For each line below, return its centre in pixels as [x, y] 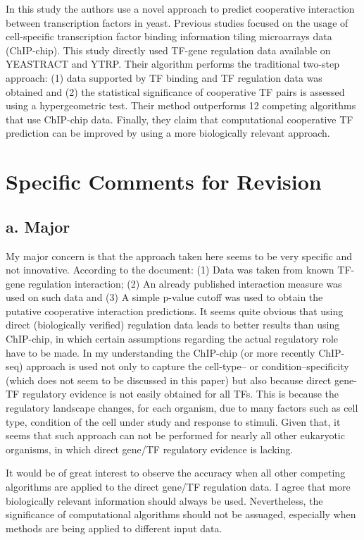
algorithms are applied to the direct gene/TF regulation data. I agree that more [178, 487]
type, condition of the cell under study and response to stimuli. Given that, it [173, 421]
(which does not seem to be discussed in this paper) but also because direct [169, 380]
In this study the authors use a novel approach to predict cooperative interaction [180, 8]
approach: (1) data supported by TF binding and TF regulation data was [164, 77]
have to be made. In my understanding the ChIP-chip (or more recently [161, 352]
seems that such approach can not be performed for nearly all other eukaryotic [175, 435]
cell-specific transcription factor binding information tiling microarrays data [169, 36]
